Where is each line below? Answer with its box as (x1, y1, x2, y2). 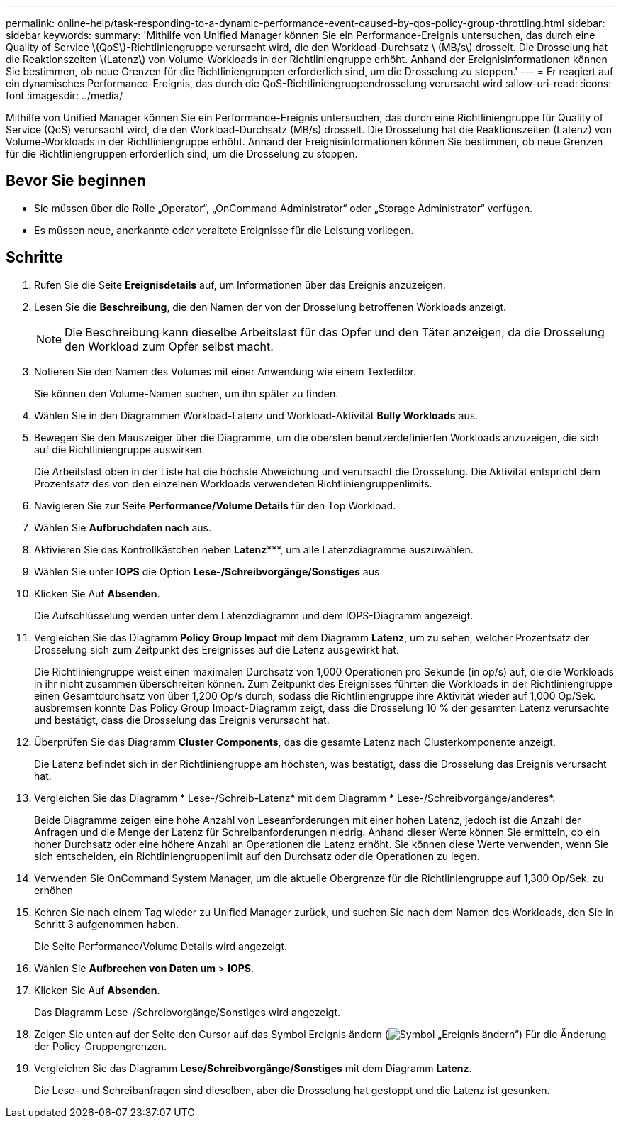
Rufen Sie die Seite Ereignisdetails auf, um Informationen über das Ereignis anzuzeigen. (34, 278, 446, 291)
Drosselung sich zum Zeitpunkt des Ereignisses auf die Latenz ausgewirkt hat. (34, 643, 399, 656)
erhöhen (34, 883, 74, 896)
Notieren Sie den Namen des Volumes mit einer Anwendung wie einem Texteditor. (34, 365, 417, 378)
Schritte (6, 248, 63, 267)
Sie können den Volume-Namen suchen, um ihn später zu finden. (34, 387, 339, 400)
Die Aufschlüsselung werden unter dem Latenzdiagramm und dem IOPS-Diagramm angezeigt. (34, 609, 474, 622)
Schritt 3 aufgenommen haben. (34, 918, 179, 930)
